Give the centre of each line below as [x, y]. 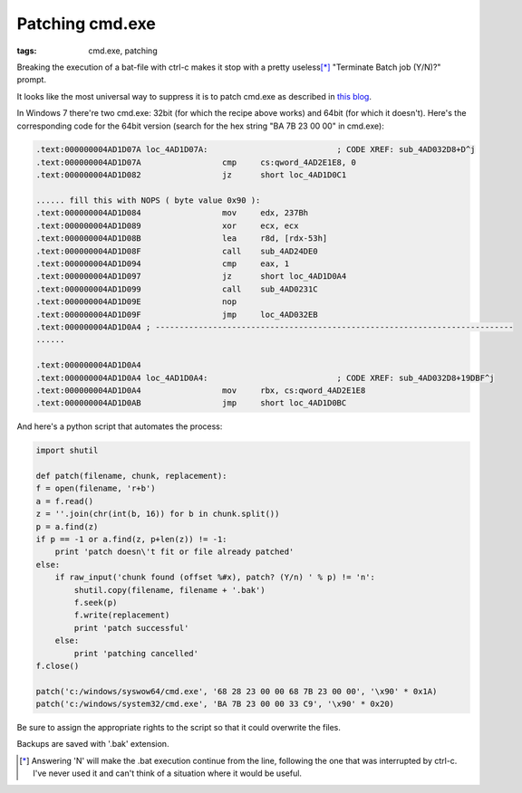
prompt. [32, 80]
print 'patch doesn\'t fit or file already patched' [174, 552]
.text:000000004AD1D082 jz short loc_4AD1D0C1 [191, 175]
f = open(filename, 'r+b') [96, 488]
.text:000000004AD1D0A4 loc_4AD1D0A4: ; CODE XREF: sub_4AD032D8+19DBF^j [265, 377]
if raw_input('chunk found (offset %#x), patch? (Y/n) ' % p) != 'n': [215, 578]
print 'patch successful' [131, 628]
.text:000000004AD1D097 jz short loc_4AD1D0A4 [191, 277]
